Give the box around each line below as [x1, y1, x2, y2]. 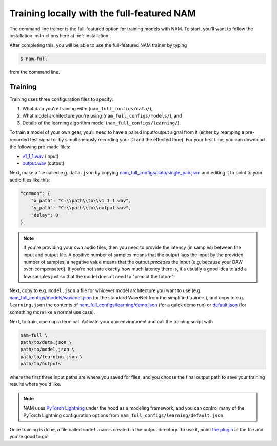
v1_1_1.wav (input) [22, 153, 59, 159]
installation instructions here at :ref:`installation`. [9, 32, 111, 38]
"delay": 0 [31, 212, 58, 218]
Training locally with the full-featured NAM [9, 8, 196, 19]
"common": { [20, 190, 51, 197]
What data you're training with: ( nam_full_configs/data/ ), [22, 105, 153, 111]
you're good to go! [9, 434, 49, 440]
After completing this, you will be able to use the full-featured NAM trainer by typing [9, 42, 187, 48]
